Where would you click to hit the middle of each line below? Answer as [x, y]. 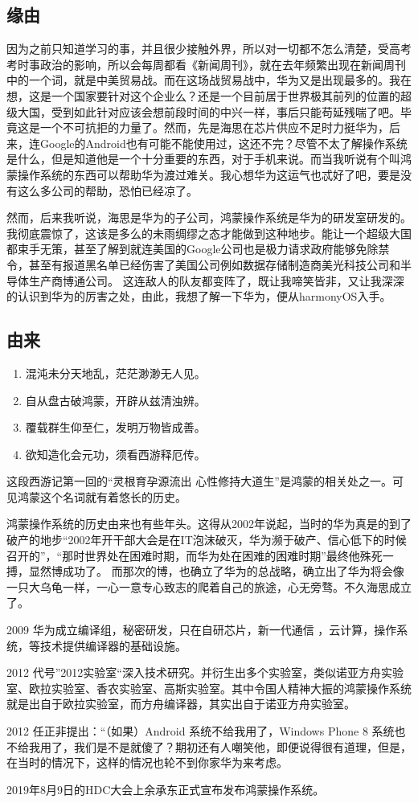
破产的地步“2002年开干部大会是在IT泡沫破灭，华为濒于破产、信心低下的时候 [207, 540]
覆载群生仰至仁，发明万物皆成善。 [115, 427]
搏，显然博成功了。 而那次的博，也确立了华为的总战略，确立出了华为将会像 [205, 571]
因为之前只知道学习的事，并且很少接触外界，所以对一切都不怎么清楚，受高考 [209, 49]
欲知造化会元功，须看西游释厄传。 [115, 454]
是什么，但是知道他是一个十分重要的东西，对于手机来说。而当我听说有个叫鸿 [209, 159]
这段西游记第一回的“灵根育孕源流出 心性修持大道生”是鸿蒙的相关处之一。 [199, 481]
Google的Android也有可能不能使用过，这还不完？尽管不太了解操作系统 [223, 143]
